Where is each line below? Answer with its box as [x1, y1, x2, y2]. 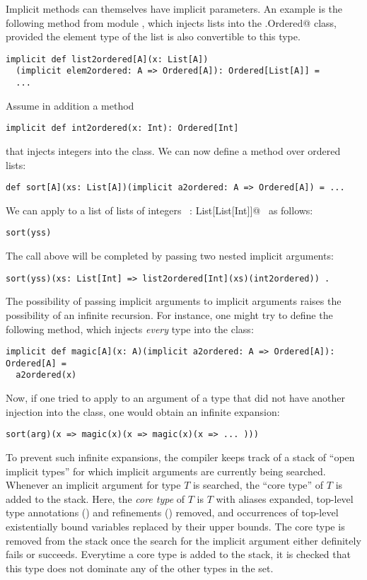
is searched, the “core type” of [192, 477, 324, 492]
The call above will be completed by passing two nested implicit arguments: [6, 248, 334, 263]
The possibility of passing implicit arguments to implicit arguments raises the [6, 294, 342, 308]
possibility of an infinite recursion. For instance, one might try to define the [6, 307, 333, 322]
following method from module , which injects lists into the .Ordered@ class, [6, 15, 337, 30]
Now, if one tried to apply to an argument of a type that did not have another [6, 390, 346, 405]
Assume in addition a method [6, 98, 134, 112]
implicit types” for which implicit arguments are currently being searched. [6, 463, 326, 478]
